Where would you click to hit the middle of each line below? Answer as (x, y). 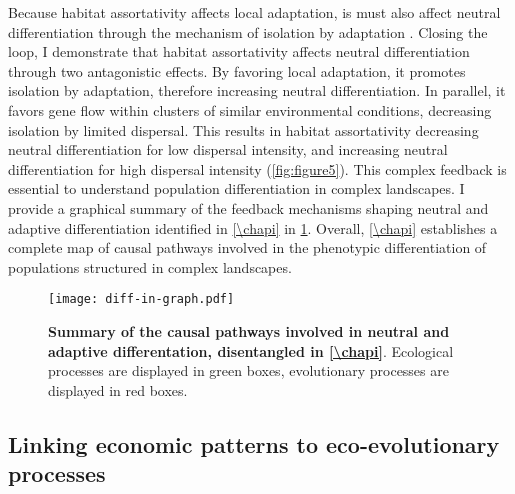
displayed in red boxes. (118, 389)
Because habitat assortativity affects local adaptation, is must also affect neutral (254, 12)
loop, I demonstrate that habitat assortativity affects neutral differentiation (239, 51)
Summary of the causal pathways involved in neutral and (249, 330)
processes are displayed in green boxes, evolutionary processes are (248, 370)
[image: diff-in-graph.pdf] (141, 299)
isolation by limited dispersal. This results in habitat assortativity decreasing (243, 129)
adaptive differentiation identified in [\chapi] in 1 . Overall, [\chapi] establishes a (253, 227)
